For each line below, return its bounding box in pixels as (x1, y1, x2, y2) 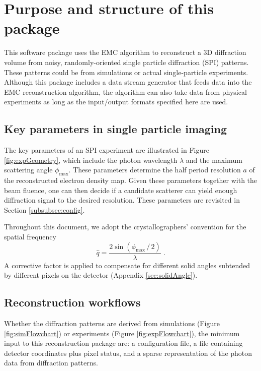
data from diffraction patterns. (4, 357, 98, 368)
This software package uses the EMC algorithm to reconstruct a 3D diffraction (4, 47, 246, 57)
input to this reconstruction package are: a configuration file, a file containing (4, 338, 243, 348)
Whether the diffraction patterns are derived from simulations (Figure (4, 318, 220, 329)
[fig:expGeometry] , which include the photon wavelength (4, 154, 178, 165)
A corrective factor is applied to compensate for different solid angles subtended (4, 260, 250, 270)
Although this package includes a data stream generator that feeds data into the (4, 77, 252, 87)
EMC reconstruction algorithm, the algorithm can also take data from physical (4, 86, 247, 97)
